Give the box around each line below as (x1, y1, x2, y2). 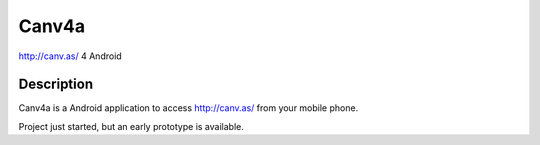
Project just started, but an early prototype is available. (18, 120, 244, 132)
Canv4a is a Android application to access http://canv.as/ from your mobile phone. (18, 102, 359, 114)
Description (18, 76, 94, 93)
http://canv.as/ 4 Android (18, 50, 122, 62)
